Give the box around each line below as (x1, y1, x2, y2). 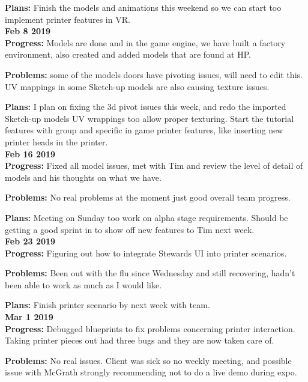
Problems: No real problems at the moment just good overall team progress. (5, 191, 291, 204)
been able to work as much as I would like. (5, 278, 162, 291)
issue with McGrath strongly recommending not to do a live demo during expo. (5, 366, 297, 378)
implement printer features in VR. (5, 13, 130, 25)
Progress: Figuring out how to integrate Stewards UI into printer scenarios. (5, 246, 287, 259)
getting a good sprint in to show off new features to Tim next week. (5, 223, 255, 235)
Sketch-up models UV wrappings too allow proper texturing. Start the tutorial (5, 112, 294, 124)
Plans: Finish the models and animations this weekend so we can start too (5, 1, 282, 13)
